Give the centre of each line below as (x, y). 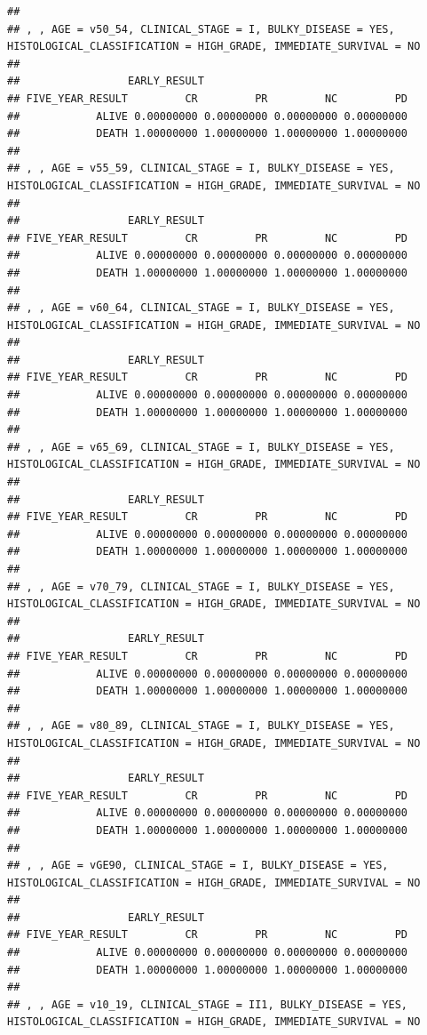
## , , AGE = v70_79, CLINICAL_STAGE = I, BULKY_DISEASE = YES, (201, 586)
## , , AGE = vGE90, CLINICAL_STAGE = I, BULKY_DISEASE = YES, (198, 866)
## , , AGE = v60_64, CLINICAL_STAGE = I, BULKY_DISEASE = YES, (201, 308)
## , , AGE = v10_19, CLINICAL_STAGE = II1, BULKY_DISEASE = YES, (208, 1004)
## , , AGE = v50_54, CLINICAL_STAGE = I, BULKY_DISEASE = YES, (201, 29)
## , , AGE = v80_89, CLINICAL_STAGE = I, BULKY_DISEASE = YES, (201, 726)
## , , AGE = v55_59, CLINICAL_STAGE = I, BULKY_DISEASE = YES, (201, 168)
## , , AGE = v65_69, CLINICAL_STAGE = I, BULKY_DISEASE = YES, (201, 447)
